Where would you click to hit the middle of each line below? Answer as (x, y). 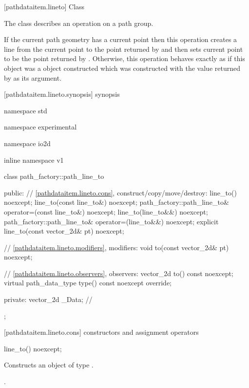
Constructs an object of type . (49, 365)
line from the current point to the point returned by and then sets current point (124, 49)
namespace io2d (27, 143)
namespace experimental (40, 127)
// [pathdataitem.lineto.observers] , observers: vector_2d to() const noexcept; (119, 273)
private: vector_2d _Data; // (48, 299)
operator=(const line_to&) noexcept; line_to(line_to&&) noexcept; (106, 211)
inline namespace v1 (34, 160)
